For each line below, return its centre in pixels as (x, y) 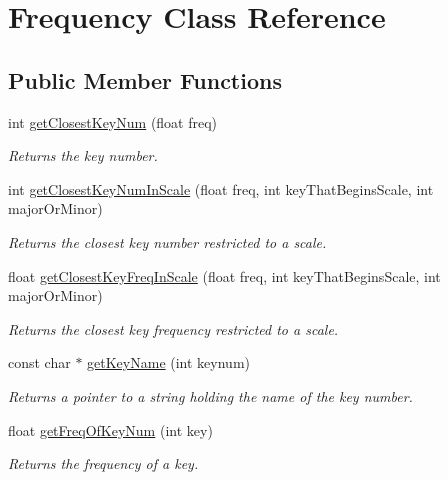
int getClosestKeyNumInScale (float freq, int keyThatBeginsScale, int (221, 188)
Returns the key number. (83, 155)
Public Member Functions (145, 79)
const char (39, 362)
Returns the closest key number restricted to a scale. (167, 241)
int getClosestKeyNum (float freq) (113, 121)
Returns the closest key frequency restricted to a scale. (173, 328)
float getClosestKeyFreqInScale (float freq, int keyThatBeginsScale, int (224, 275)
